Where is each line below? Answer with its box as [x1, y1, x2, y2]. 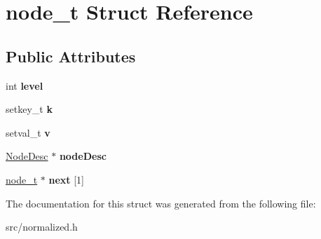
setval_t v [6, 125, 50, 139]
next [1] [48, 172, 85, 186]
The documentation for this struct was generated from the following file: [6, 196, 316, 210]
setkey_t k [6, 102, 53, 116]
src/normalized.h [6, 219, 78, 234]
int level [6, 78, 43, 93]
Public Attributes [6, 45, 136, 67]
